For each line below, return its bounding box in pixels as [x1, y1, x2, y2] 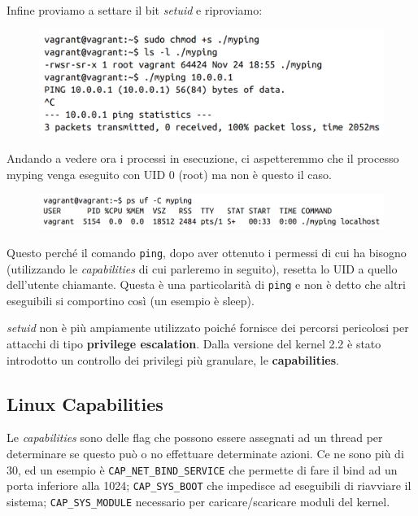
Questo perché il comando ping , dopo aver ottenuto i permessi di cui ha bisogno [7, 243, 407, 260]
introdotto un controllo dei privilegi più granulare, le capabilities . [7, 351, 340, 368]
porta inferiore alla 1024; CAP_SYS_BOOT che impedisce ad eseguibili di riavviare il [7, 477, 411, 494]
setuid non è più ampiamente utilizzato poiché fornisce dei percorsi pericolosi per [7, 319, 409, 336]
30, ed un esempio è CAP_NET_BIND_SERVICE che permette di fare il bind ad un [7, 461, 398, 478]
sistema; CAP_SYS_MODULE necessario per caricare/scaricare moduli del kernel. [7, 492, 390, 509]
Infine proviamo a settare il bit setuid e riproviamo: [7, 2, 263, 18]
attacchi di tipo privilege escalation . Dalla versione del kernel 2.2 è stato [7, 335, 381, 352]
